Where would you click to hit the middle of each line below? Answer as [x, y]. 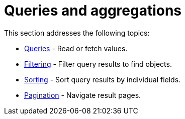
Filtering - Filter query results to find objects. [98, 64]
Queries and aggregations [93, 11]
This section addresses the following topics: [77, 33]
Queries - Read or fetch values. [76, 48]
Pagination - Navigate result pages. [83, 95]
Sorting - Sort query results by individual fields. [103, 79]
